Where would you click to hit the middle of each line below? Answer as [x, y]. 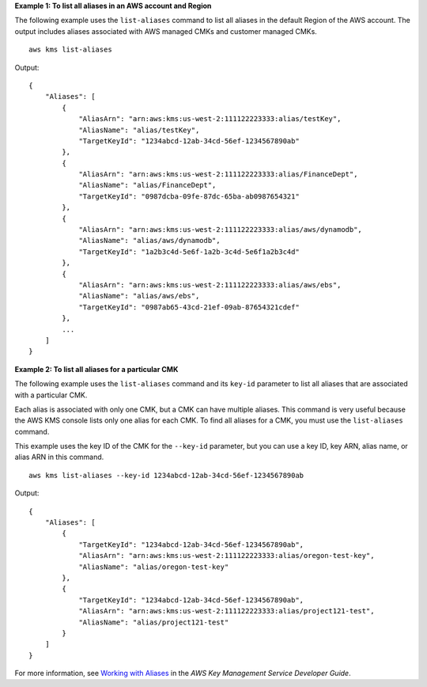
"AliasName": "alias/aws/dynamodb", [149, 241]
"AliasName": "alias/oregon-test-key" [154, 567]
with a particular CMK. [51, 395]
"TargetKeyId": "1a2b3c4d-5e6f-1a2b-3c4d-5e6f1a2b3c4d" [189, 252]
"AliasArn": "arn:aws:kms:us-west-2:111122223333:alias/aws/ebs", [210, 285]
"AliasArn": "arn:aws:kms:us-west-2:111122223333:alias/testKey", [210, 119]
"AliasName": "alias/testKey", [139, 130]
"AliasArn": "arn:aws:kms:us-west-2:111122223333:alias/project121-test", [227, 611]
